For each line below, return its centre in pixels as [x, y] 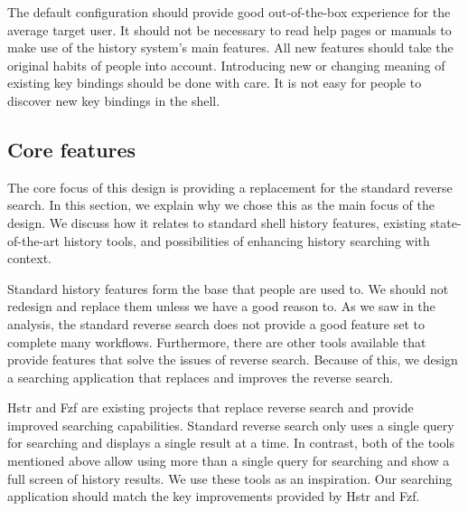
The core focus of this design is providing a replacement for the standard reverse [230, 187]
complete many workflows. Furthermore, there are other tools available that [217, 341]
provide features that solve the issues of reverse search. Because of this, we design [233, 360]
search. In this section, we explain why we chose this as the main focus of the [221, 205]
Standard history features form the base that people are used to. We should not [228, 288]
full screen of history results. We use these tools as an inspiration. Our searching [230, 478]
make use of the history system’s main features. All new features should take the [230, 47]
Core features [72, 149]
